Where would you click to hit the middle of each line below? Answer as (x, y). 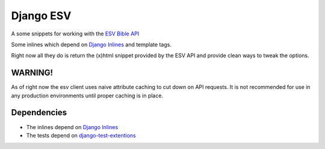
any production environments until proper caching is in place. (87, 96)
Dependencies (39, 113)
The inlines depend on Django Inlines (72, 127)
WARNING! (32, 73)
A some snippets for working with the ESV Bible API (75, 34)
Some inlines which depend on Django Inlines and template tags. (91, 44)
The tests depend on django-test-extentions (81, 135)
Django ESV (41, 16)
